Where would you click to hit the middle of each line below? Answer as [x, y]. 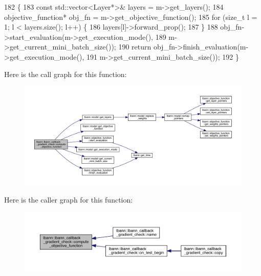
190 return [135, 47]
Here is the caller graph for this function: [69, 199]
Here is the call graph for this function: [66, 74]
